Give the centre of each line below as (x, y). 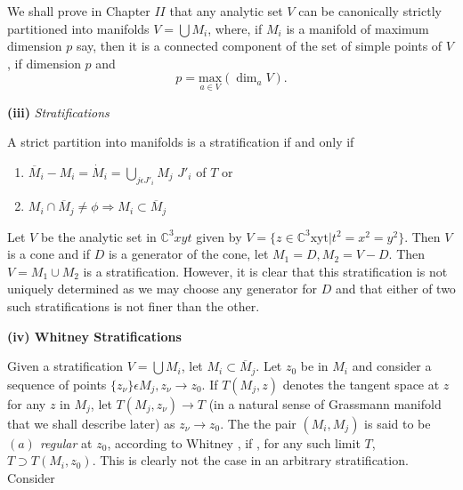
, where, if (235, 28)
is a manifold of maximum (357, 28)
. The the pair (258, 423)
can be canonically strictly (370, 11)
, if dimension (44, 63)
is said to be (398, 423)
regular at (66, 442)
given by (219, 236)
